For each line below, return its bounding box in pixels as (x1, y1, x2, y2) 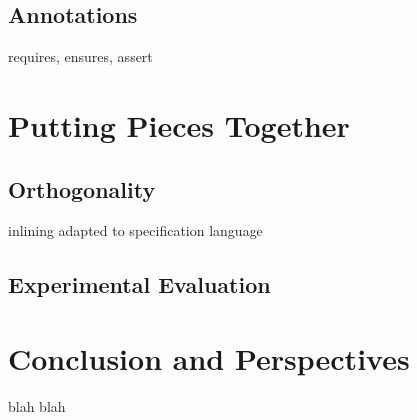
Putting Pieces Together (8, 104, 350, 145)
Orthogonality (8, 173, 156, 204)
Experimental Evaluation (8, 269, 271, 300)
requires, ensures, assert (8, 46, 153, 67)
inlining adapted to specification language (8, 220, 263, 241)
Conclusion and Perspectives (8, 337, 410, 378)
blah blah (8, 395, 66, 416)
